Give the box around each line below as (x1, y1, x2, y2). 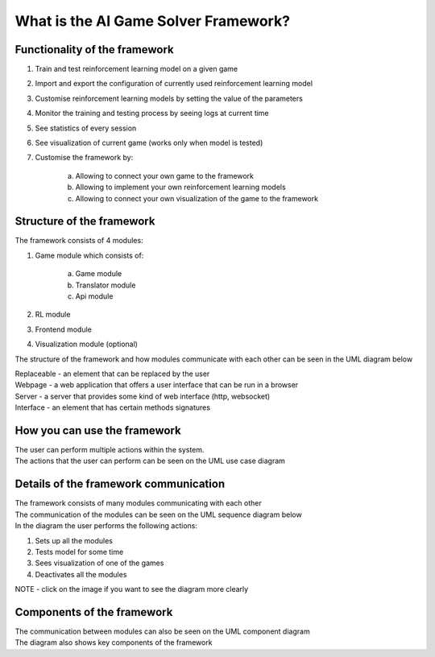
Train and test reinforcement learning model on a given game (35, 64, 238, 74)
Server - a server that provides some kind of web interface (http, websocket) (14, 391, 271, 401)
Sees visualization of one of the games (35, 558, 164, 568)
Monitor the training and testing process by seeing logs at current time (35, 109, 269, 118)
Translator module (75, 280, 136, 290)
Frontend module (35, 324, 93, 334)
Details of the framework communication (14, 477, 226, 491)
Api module (75, 291, 114, 301)
